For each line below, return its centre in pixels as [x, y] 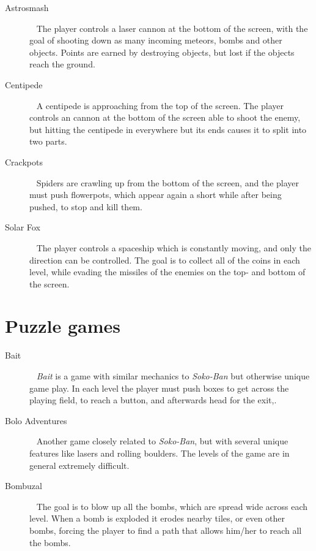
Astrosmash [27, 7]
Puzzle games [63, 326]
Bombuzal [24, 486]
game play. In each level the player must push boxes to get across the [159, 388]
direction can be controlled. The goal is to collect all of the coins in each [165, 260]
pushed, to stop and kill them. [86, 206]
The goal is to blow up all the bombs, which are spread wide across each [172, 506]
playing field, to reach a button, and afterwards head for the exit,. [153, 400]
